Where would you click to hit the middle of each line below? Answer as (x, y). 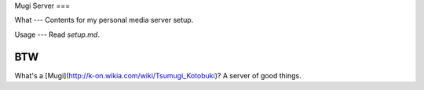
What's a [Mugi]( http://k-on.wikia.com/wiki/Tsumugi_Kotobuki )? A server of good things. (158, 75)
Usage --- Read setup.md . (57, 34)
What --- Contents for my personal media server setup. (104, 20)
